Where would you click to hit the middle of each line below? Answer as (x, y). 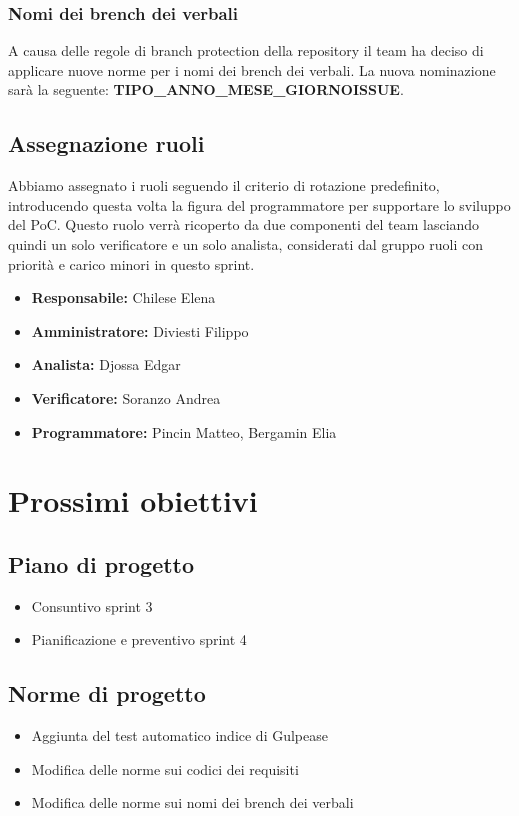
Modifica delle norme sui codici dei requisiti (165, 768)
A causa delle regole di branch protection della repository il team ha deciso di (246, 50)
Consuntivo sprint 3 (92, 605)
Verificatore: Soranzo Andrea (126, 397)
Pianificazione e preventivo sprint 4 (139, 639)
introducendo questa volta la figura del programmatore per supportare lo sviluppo (259, 204)
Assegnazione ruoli (106, 143)
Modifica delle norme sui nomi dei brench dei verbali (192, 802)
